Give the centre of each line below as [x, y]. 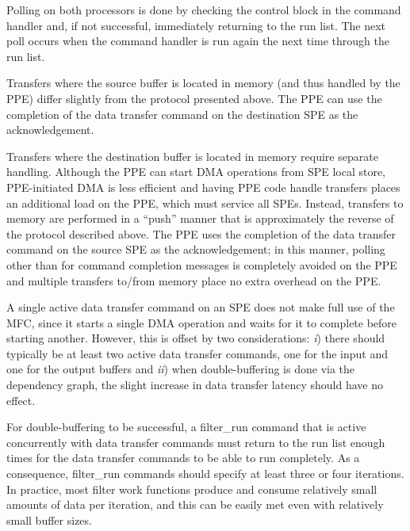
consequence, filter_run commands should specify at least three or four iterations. [205, 474]
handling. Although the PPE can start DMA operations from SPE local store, [196, 172]
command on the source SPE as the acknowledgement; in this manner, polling [196, 249]
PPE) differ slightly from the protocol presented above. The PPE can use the [194, 98]
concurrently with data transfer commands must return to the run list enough [196, 442]
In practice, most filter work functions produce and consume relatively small [192, 489]
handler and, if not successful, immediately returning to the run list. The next [196, 25]
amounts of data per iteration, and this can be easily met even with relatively [195, 504]
